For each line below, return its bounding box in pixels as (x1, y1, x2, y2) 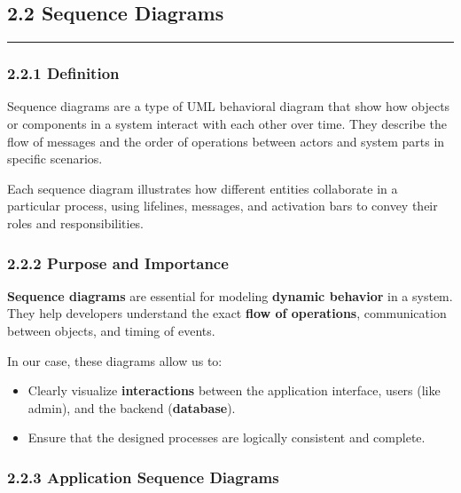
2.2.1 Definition (7, 62, 120, 84)
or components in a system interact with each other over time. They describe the (7, 115, 447, 133)
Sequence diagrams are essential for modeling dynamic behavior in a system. (7, 286, 453, 305)
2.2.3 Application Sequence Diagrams (7, 465, 279, 488)
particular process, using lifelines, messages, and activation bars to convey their (7, 196, 438, 215)
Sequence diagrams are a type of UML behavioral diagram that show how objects (7, 97, 450, 115)
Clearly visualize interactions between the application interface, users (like (27, 381, 441, 400)
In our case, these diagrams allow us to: (7, 351, 223, 370)
